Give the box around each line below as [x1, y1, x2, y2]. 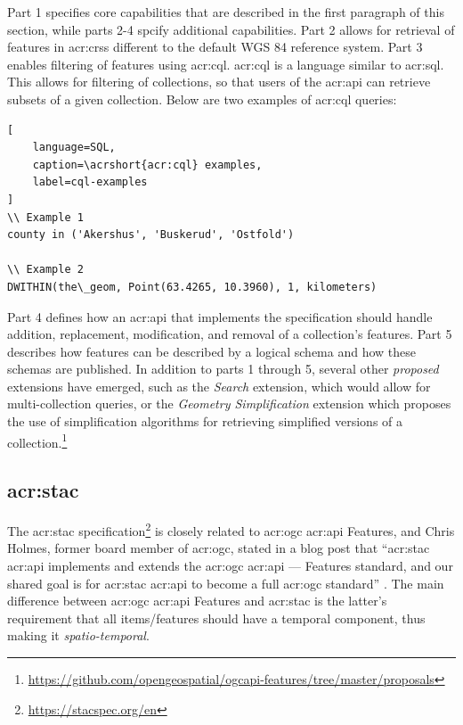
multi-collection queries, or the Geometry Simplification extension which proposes [7, 394, 451, 413]
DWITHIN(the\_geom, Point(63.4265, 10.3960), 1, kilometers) [7, 280, 378, 293]
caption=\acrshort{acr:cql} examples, [32, 158, 263, 171]
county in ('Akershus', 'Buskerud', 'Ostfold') [7, 228, 295, 242]
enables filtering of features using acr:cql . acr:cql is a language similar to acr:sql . [7, 54, 444, 73]
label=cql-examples [32, 176, 148, 189]
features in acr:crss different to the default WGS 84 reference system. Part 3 [7, 37, 423, 56]
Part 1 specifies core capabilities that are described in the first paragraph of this [7, 3, 444, 21]
